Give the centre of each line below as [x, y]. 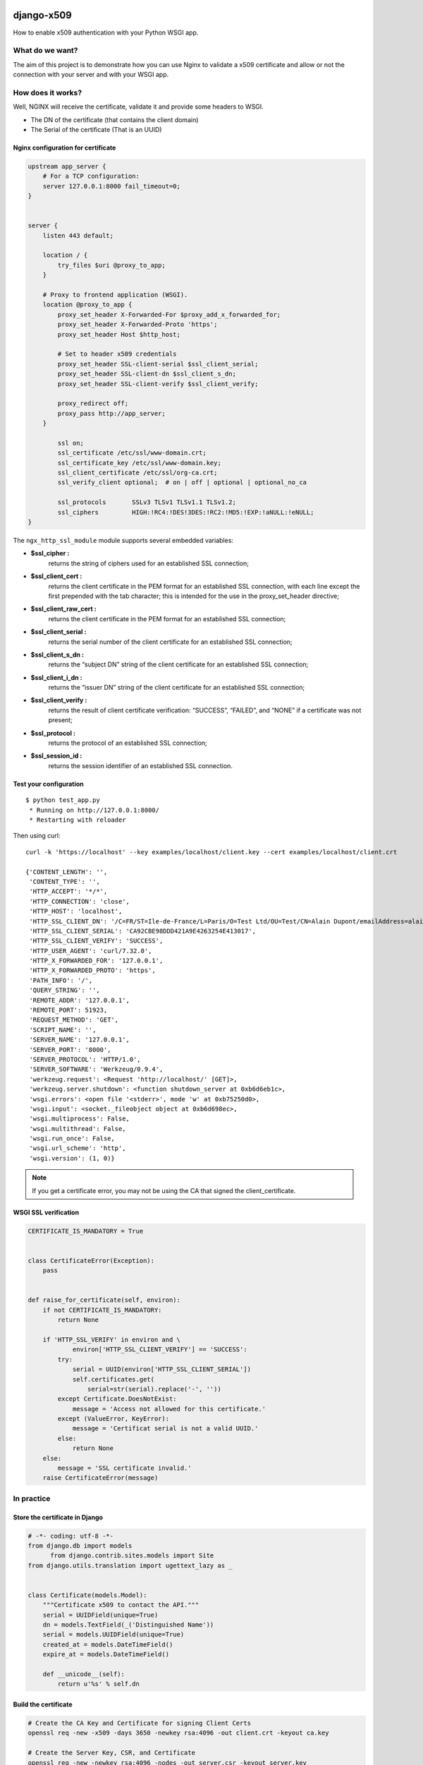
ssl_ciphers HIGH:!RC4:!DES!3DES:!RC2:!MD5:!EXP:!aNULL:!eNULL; [186, 512]
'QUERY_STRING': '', [65, 991]
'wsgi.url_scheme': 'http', [78, 1148]
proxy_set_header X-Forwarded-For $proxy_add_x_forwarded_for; [169, 315]
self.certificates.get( [114, 1379]
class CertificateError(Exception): [91, 1261]
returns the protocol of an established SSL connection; [128, 743]
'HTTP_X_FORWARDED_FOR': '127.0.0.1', [96, 961]
